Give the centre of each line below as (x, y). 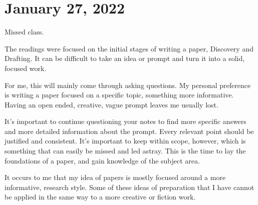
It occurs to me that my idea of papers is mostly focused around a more (115, 177)
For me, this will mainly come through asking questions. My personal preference (128, 85)
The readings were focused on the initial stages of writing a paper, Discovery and (129, 48)
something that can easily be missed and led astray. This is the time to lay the (125, 151)
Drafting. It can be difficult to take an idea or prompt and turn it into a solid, (125, 58)
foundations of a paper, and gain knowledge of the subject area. (102, 160)
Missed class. (24, 32)
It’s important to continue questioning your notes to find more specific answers (125, 121)
